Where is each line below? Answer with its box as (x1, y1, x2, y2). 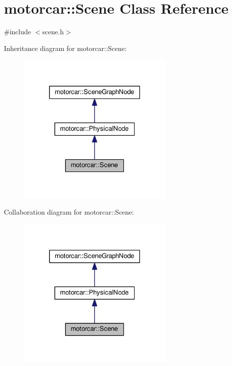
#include (4, 26, 31, 37)
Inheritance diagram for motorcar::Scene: (4, 43, 127, 53)
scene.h (42, 26, 64, 37)
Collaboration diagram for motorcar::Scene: (4, 207, 134, 217)
